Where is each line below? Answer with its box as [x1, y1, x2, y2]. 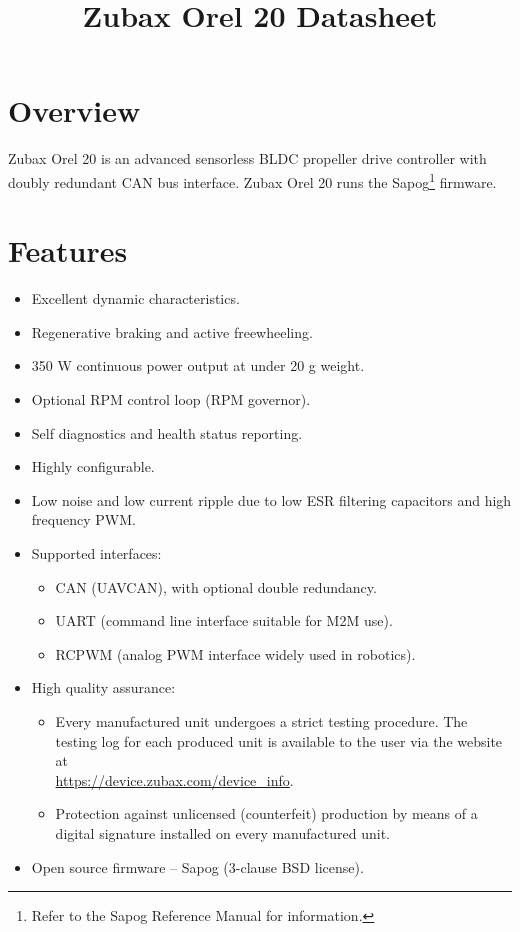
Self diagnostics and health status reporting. [31, 422, 303, 443]
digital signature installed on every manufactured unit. [55, 822, 390, 843]
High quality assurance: [31, 677, 176, 698]
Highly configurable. [31, 456, 155, 477]
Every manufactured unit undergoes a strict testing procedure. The [55, 711, 468, 731]
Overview [8, 90, 141, 131]
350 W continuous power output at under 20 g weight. [31, 355, 365, 376]
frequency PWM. [31, 509, 136, 530]
